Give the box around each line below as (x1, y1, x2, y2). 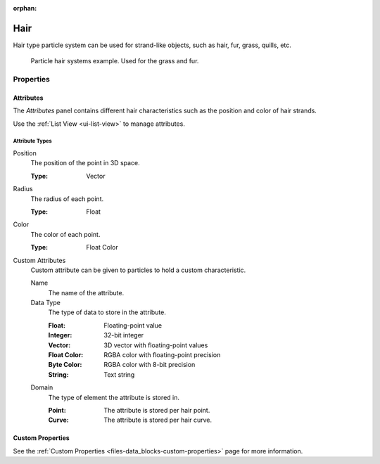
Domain (30, 383, 53, 392)
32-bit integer (103, 331, 144, 340)
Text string (103, 370, 135, 379)
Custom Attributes (13, 256, 66, 264)
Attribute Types (13, 138, 52, 145)
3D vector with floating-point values (103, 341, 208, 349)
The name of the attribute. (48, 288, 125, 297)
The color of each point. (30, 230, 101, 238)
